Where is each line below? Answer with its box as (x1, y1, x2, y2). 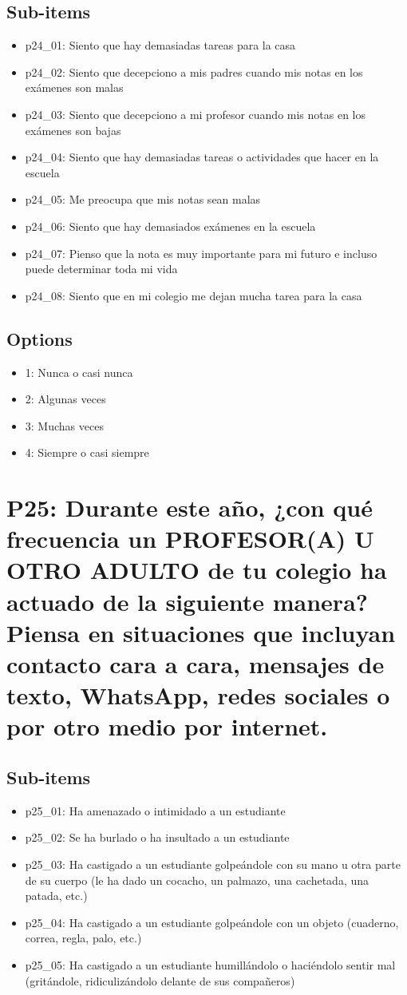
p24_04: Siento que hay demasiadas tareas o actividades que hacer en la (25, 149, 379, 165)
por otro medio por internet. (6, 710, 328, 743)
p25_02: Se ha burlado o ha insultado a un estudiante (25, 829, 290, 846)
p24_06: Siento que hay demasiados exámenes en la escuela (25, 217, 316, 234)
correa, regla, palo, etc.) (25, 930, 142, 946)
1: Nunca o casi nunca (25, 363, 133, 380)
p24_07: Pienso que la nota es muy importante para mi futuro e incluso (25, 244, 377, 261)
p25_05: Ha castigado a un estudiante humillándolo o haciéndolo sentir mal (25, 956, 396, 973)
